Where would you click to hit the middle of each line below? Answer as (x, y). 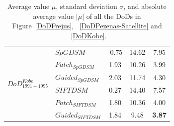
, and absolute (145, 6)
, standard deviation (87, 6)
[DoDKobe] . (89, 35)
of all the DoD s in (114, 16)
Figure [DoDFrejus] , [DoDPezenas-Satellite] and (87, 26)
